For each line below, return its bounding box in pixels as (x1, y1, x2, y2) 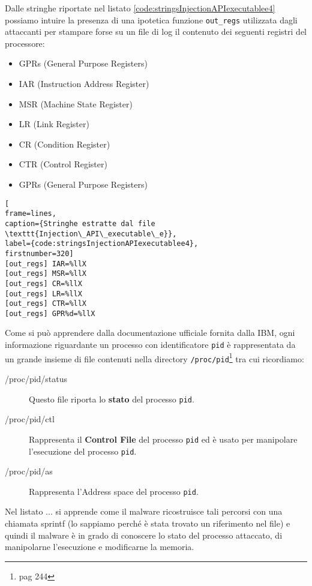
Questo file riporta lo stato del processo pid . (29, 392, 194, 405)
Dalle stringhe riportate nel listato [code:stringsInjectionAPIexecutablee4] (5, 2, 275, 14)
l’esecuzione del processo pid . (29, 444, 137, 457)
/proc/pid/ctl (5, 413, 55, 425)
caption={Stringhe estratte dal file (5, 219, 155, 228)
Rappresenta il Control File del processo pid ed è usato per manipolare (29, 432, 298, 445)
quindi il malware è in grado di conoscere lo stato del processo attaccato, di (5, 528, 283, 541)
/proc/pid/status (5, 372, 68, 385)
